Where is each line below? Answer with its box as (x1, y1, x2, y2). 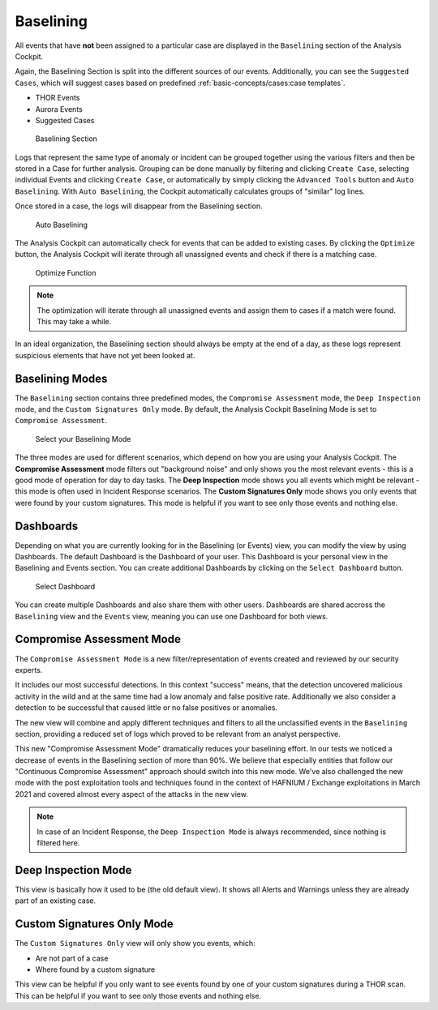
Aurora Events (35, 104, 83, 113)
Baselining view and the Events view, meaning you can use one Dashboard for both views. (15, 611, 328, 621)
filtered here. (36, 838, 80, 848)
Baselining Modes (15, 371, 108, 385)
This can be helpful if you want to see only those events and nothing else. (15, 991, 262, 1000)
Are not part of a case (35, 953, 109, 963)
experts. (15, 665, 43, 674)
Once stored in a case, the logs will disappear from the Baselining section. (15, 201, 263, 211)
